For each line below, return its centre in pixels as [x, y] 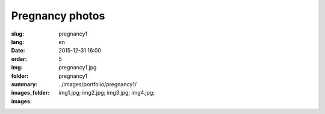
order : [19, 59]
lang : [18, 42]
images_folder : [30, 93]
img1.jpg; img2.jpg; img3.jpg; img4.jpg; [107, 93]
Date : [18, 51]
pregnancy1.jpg [78, 68]
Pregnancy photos [58, 16]
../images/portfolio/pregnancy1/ [97, 84]
